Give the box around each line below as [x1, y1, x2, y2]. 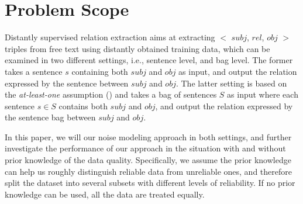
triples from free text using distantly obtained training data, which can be [5, 42, 270, 54]
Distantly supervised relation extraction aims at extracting [5, 31, 215, 43]
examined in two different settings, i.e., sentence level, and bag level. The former [5, 54, 293, 66]
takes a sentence [5, 65, 63, 77]
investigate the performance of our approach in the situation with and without [5, 142, 286, 154]
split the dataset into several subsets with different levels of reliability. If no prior [5, 177, 295, 189]
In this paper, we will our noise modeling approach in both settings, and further [5, 130, 292, 143]
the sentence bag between [5, 111, 96, 123]
